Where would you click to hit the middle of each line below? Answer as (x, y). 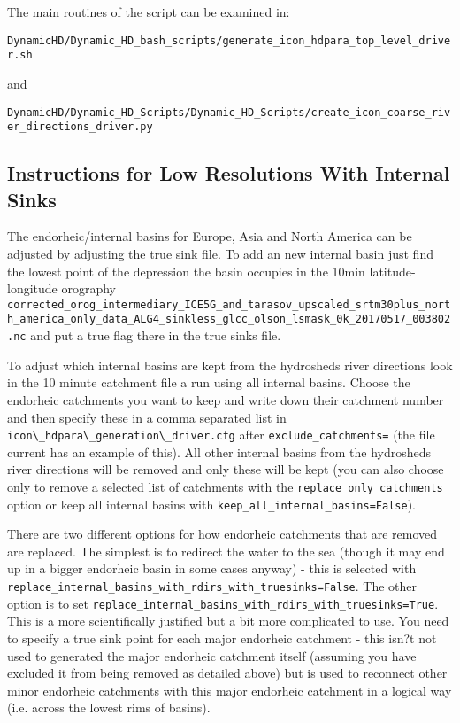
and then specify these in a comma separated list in (147, 417)
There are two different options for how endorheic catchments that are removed (222, 534)
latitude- (392, 271)
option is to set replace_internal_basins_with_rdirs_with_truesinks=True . (223, 603)
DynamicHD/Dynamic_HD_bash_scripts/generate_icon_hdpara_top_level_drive (229, 40)
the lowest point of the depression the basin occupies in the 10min (186, 271)
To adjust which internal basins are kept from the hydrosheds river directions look (230, 365)
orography (89, 288)
